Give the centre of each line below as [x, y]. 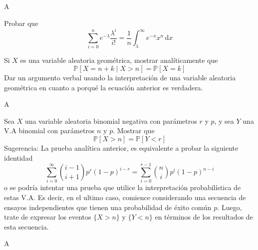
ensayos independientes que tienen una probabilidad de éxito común [108, 207]
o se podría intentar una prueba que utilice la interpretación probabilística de [123, 187]
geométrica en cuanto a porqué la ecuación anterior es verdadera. [104, 87]
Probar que [21, 23]
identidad [18, 157]
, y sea [224, 121]
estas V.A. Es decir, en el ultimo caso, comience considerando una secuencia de [125, 197]
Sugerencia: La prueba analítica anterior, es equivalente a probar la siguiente [121, 148]
